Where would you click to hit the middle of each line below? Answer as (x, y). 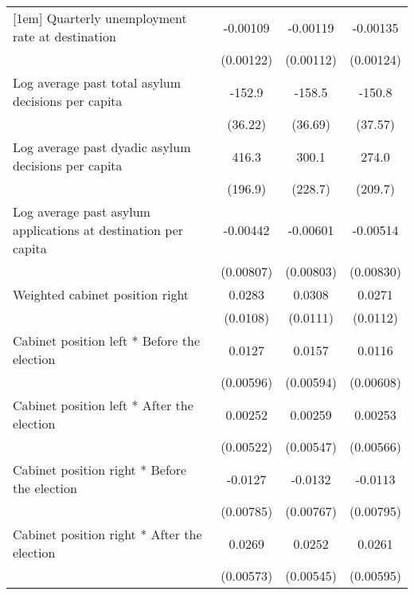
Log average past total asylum (97, 82)
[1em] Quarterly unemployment (100, 18)
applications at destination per (98, 230)
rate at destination (64, 36)
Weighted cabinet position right (101, 294)
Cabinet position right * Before (100, 470)
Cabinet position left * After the (103, 405)
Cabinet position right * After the (107, 534)
